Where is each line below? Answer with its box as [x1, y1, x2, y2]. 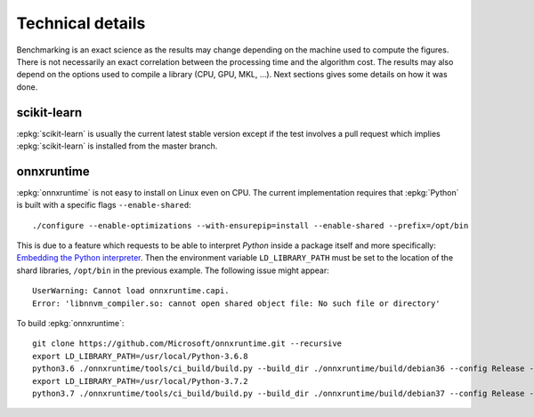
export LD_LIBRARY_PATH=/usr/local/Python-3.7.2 [32, 376, 248, 386]
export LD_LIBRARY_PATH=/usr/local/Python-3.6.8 [32, 351, 248, 361]
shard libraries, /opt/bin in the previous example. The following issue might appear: [16, 265, 329, 276]
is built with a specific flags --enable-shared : [16, 200, 191, 211]
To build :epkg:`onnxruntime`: [16, 318, 125, 329]
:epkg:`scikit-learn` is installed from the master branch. [16, 140, 218, 151]
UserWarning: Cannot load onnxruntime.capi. [32, 285, 231, 296]
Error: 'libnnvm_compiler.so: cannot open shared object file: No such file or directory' [32, 298, 441, 309]
